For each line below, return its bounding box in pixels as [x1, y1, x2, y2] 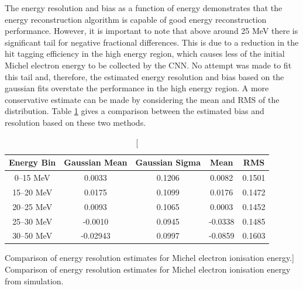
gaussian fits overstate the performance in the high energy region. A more [5, 82, 269, 94]
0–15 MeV [14, 171, 50, 183]
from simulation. [5, 274, 64, 287]
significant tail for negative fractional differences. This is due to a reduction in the [5, 36, 299, 48]
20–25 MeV [12, 200, 53, 212]
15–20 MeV [12, 185, 53, 198]
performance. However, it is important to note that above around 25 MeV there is [5, 25, 298, 37]
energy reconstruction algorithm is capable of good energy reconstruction [5, 13, 267, 25]
